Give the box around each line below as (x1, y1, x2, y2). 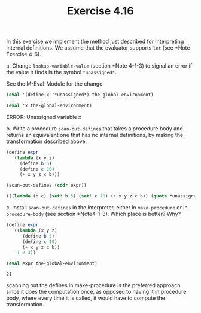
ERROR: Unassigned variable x (6, 113, 82, 120)
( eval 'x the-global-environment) (6, 103, 93, 109)
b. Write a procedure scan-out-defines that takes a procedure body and (6, 124, 184, 132)
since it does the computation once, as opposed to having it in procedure (6, 288, 187, 296)
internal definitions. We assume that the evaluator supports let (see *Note (6, 44, 190, 51)
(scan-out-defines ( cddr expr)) (6, 183, 87, 189)
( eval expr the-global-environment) (6, 260, 98, 267)
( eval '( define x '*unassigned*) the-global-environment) (6, 92, 154, 98)
